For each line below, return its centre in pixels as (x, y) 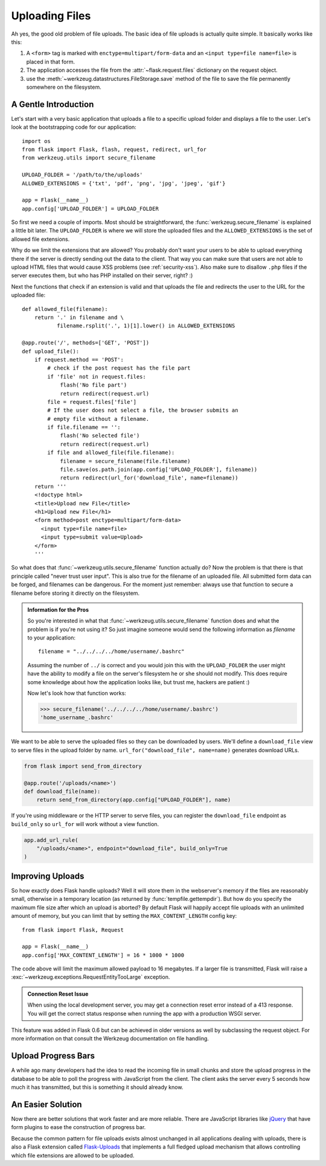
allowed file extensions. (40, 239)
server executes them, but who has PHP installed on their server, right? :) (102, 275)
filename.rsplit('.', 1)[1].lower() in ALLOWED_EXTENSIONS (146, 326)
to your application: (51, 638)
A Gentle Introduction (53, 104)
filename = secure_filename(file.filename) (125, 461)
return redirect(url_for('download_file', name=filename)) (149, 478)
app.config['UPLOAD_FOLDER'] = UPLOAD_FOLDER (91, 209)
